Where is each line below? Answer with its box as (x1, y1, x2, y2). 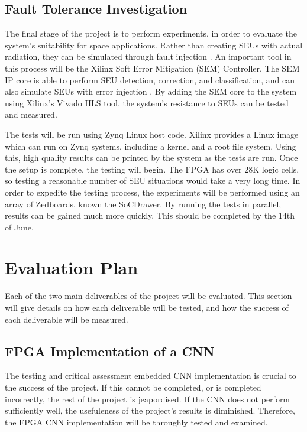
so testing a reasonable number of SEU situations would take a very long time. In (5, 174, 300, 187)
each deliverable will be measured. (5, 313, 128, 325)
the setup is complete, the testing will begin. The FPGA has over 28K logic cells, (5, 163, 299, 175)
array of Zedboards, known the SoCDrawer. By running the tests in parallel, (5, 197, 282, 210)
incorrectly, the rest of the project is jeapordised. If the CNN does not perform (5, 392, 290, 405)
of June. (5, 220, 34, 233)
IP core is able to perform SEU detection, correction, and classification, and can (5, 73, 295, 86)
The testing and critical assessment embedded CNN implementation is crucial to (5, 369, 296, 382)
